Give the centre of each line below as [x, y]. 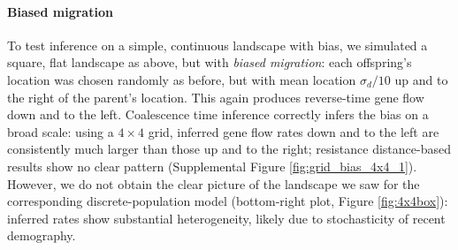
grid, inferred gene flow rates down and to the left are [294, 131]
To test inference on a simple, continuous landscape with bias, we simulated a [218, 45]
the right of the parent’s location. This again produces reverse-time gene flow [216, 97]
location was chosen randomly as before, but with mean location [182, 79]
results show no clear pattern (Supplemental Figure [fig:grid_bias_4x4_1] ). [212, 166]
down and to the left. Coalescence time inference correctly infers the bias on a [218, 114]
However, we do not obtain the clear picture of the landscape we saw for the [214, 183]
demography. [42, 235]
